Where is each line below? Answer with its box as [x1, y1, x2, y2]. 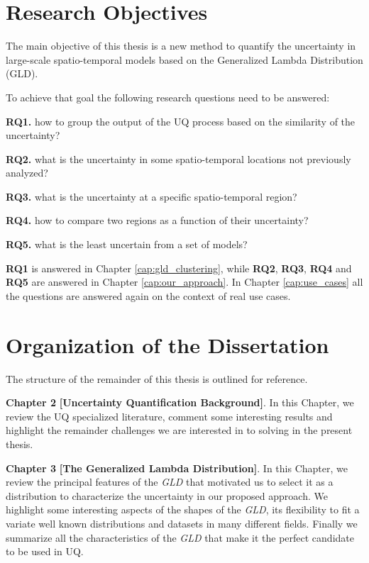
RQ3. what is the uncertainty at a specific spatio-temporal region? [6, 189, 297, 204]
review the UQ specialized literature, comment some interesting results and [6, 408, 333, 423]
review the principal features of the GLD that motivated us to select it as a [6, 474, 334, 489]
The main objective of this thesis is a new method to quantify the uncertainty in [6, 38, 356, 53]
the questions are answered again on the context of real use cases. [6, 288, 291, 303]
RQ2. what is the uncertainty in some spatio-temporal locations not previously [6, 151, 351, 166]
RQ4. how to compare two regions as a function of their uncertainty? [6, 213, 309, 228]
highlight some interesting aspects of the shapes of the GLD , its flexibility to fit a [6, 502, 360, 517]
